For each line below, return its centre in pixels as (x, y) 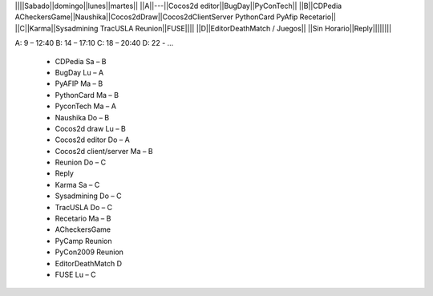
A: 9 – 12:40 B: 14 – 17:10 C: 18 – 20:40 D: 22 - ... (94, 43)
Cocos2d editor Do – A (92, 140)
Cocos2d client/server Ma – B (104, 151)
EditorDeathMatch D (89, 263)
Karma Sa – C (77, 184)
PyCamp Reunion (83, 241)
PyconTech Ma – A (85, 106)
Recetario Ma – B (83, 219)
